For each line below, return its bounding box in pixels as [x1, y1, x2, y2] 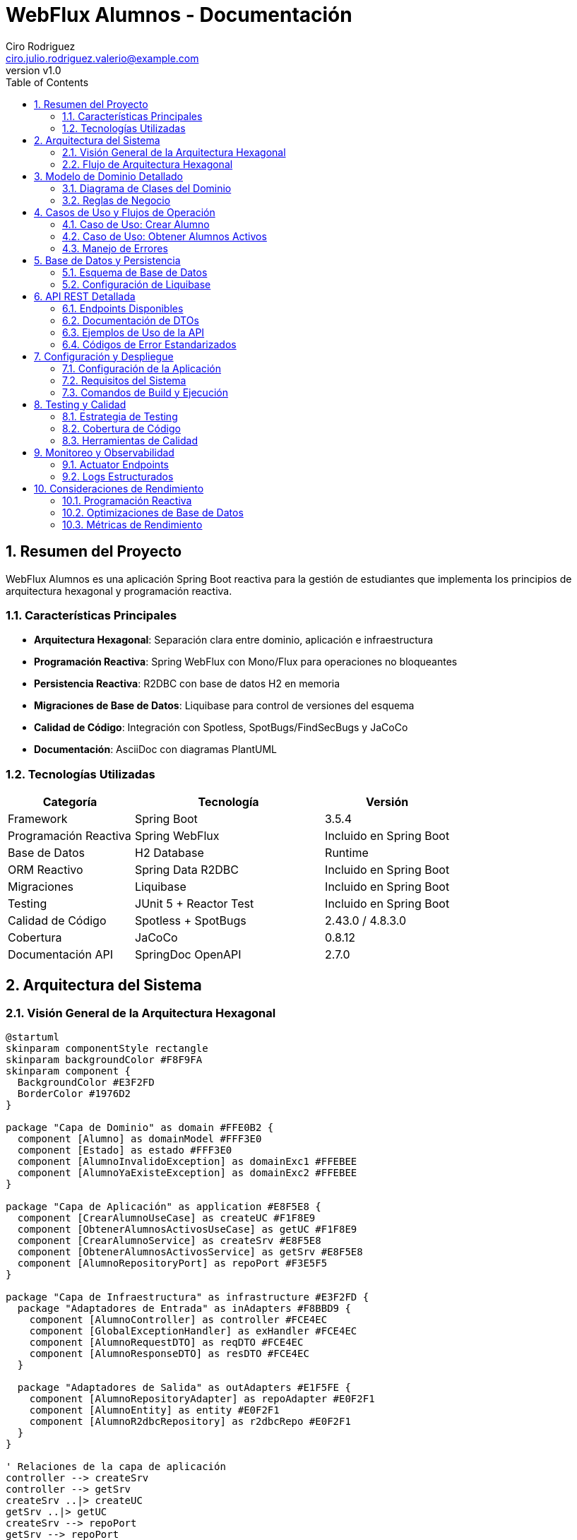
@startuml [6, 1031, 59, 1043]
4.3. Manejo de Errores [62, 242, 168, 254]
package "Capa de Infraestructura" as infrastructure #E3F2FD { [6, 1291, 369, 1303]
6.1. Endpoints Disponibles [62, 302, 184, 314]
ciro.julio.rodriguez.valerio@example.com [6, 52, 199, 64]
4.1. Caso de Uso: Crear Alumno [62, 218, 210, 230]
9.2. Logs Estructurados [62, 470, 174, 482]
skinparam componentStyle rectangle [6, 1043, 208, 1055]
